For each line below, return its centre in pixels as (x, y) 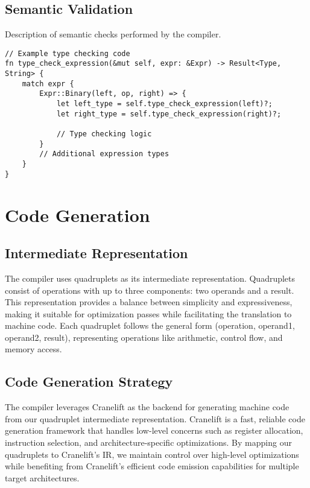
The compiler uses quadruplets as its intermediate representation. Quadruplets (150, 278)
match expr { (48, 84)
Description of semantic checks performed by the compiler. (113, 34)
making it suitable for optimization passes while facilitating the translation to (148, 313)
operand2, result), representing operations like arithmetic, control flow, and (144, 337)
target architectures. (42, 477)
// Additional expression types (104, 154)
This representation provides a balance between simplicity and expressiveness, (149, 302)
